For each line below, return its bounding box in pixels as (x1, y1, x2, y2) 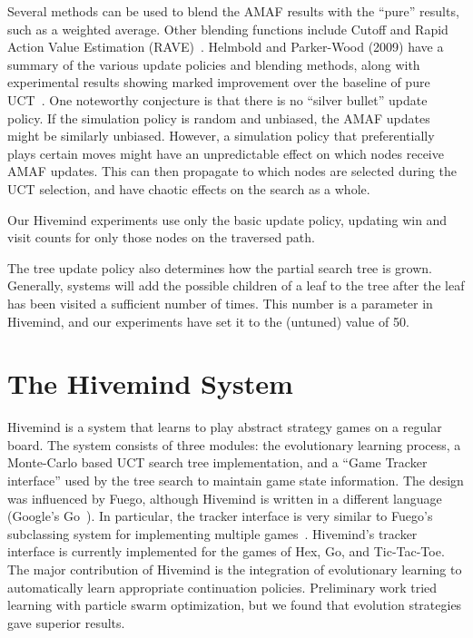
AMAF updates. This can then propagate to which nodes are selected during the (7, 162, 457, 181)
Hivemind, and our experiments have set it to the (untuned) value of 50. (7, 311, 409, 330)
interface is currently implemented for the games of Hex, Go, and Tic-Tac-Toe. (7, 542, 445, 561)
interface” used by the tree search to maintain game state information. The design (7, 471, 464, 489)
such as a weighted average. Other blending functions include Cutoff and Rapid (7, 19, 448, 38)
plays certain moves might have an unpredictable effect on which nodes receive (7, 143, 444, 162)
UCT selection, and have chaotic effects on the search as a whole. (7, 179, 370, 198)
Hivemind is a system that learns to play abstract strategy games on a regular (7, 417, 442, 437)
